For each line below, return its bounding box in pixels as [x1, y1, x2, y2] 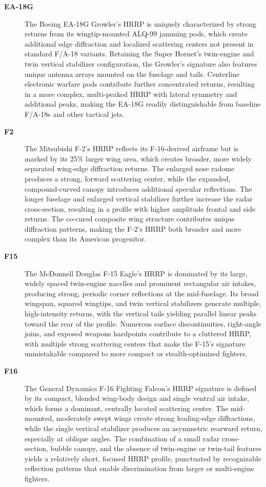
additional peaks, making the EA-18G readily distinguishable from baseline [25, 98, 261, 109]
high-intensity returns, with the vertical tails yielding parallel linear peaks [25, 308, 257, 319]
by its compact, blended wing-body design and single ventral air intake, [25, 393, 249, 403]
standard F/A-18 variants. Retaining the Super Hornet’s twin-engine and [25, 48, 254, 59]
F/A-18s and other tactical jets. [25, 108, 125, 119]
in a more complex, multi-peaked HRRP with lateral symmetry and [25, 88, 237, 99]
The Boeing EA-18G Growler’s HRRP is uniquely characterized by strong [25, 18, 256, 29]
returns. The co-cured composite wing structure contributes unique [25, 213, 235, 224]
